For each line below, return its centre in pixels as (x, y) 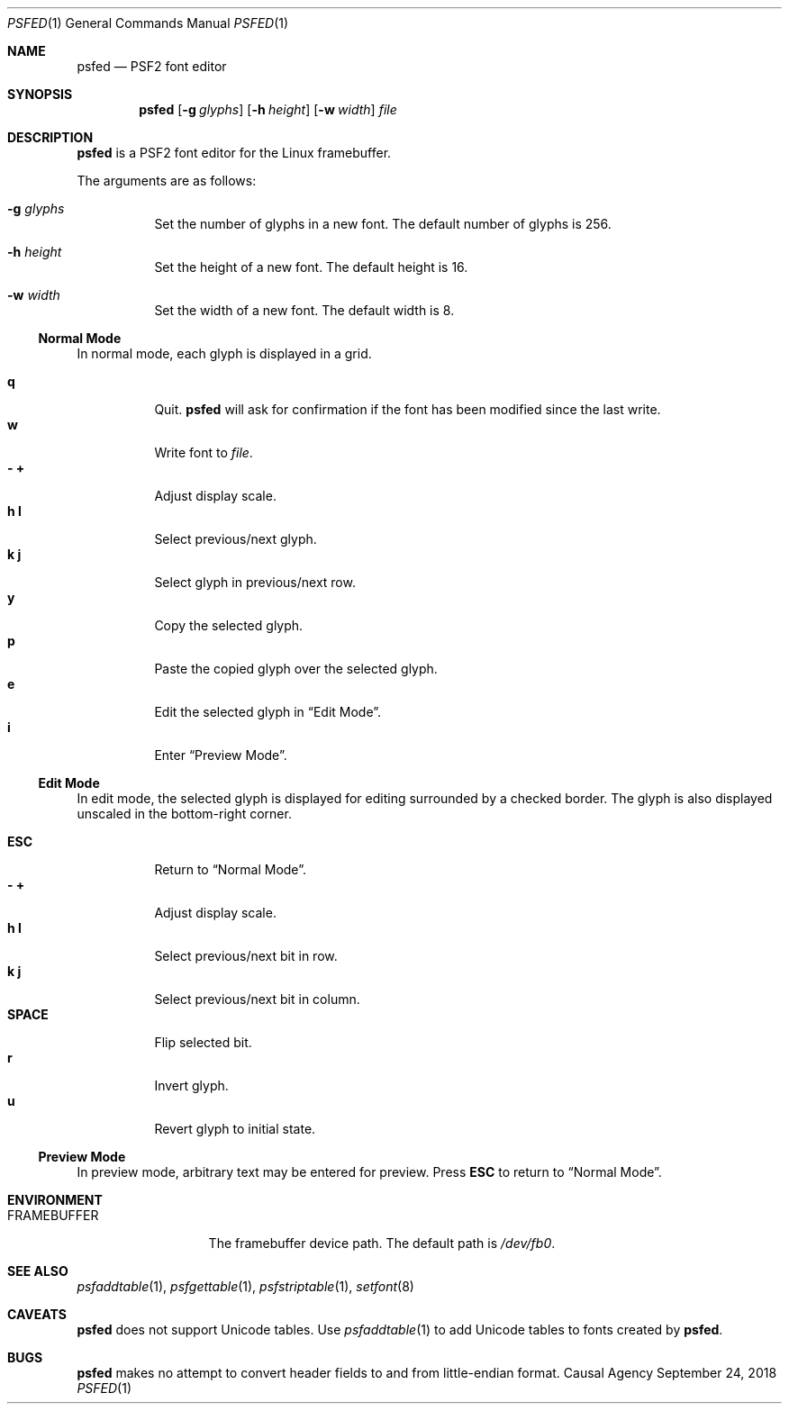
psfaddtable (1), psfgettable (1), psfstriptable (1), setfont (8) (245, 1286)
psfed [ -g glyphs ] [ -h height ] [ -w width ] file (268, 109)
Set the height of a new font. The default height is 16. (311, 267)
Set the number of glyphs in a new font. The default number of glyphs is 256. (383, 224)
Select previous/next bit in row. (246, 956)
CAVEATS (37, 1314)
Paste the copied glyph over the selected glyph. (296, 669)
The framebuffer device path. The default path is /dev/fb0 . (382, 1243)
